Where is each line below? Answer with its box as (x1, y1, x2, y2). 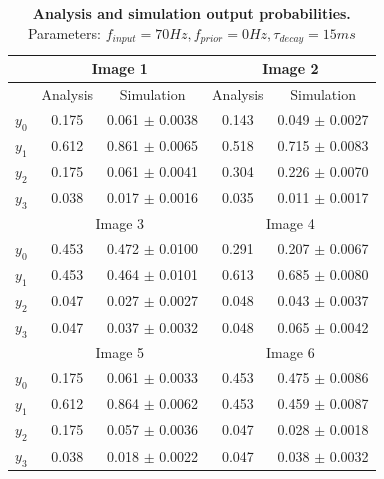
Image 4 (266, 212, 315, 233)
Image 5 (95, 341, 145, 362)
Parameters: (27, 22, 101, 43)
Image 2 (262, 58, 319, 79)
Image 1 (91, 58, 148, 79)
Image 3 (95, 212, 145, 233)
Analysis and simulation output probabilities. (32, 3, 351, 23)
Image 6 (266, 341, 315, 362)
